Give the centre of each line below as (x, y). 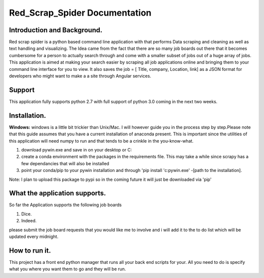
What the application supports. (57, 193)
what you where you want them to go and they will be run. (67, 269)
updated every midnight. (34, 236)
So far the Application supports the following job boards (65, 205)
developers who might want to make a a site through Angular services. (80, 76)
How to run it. (30, 250)
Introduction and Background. (56, 30)
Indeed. (29, 221)
